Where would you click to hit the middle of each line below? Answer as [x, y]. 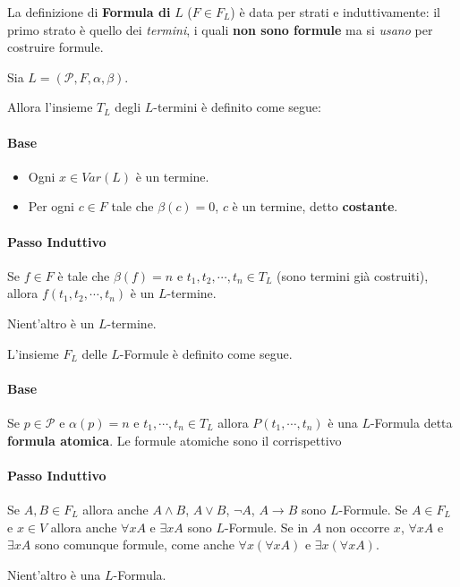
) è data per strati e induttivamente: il [336, 12]
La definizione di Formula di [89, 12]
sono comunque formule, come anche [134, 544]
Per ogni [51, 206]
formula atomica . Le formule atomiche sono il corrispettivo [175, 440]
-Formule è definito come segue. [206, 353]
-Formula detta [411, 422]
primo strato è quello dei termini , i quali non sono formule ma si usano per [220, 29]
